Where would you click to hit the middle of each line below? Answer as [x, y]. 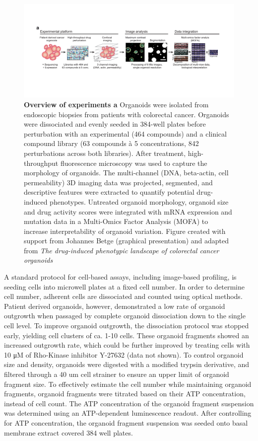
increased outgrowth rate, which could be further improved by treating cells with [127, 345]
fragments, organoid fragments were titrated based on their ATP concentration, [125, 394]
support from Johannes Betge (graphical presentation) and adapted [127, 241]
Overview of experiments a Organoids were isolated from [116, 104]
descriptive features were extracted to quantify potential [109, 192]
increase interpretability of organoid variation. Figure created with [125, 231]
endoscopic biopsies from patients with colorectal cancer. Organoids [127, 114]
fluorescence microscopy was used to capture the [134, 163]
